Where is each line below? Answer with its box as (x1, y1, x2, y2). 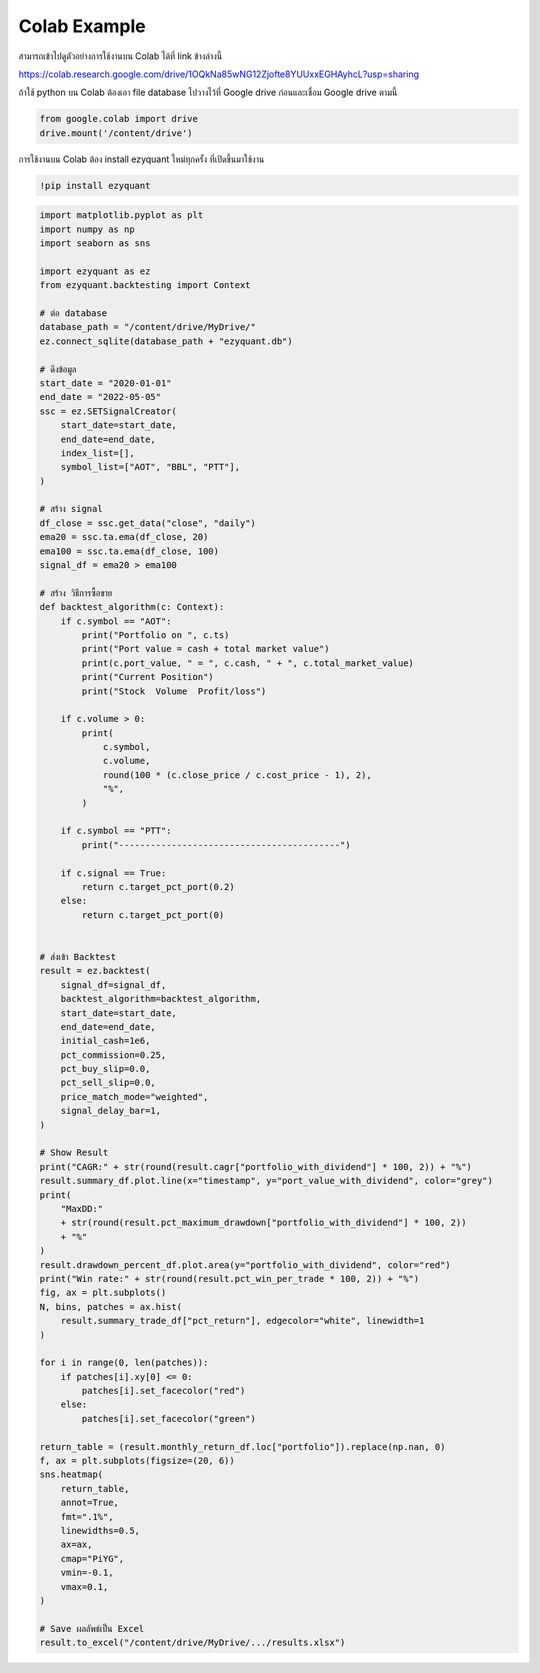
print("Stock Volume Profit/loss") (81, 685, 267, 697)
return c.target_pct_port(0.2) (81, 881, 235, 892)
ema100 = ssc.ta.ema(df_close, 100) (39, 545, 220, 557)
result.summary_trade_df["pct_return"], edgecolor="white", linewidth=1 (60, 1315, 425, 1327)
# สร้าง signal (39, 503, 104, 515)
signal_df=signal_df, (60, 979, 167, 990)
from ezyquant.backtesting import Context (39, 280, 251, 291)
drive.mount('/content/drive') (39, 127, 194, 139)
